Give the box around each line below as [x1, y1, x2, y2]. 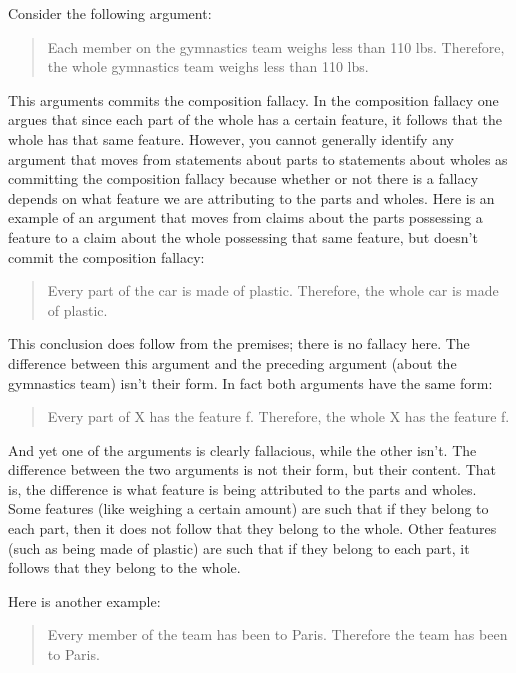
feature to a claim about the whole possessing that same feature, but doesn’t [8, 226, 478, 247]
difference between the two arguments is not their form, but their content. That [8, 459, 496, 480]
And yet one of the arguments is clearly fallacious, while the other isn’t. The [8, 439, 477, 460]
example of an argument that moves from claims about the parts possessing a [8, 207, 483, 228]
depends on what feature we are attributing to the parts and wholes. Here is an [8, 187, 495, 208]
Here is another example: [8, 590, 161, 611]
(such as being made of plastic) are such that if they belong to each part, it [8, 537, 470, 558]
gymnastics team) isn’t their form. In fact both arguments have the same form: [8, 372, 493, 393]
